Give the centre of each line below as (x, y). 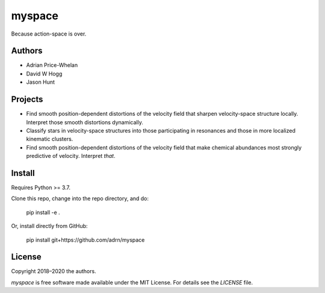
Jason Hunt (41, 82)
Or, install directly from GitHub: (49, 226)
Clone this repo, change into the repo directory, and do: (80, 198)
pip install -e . (43, 212)
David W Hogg (44, 74)
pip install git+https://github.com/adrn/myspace (85, 240)
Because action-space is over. (49, 34)
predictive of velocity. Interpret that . (71, 156)
